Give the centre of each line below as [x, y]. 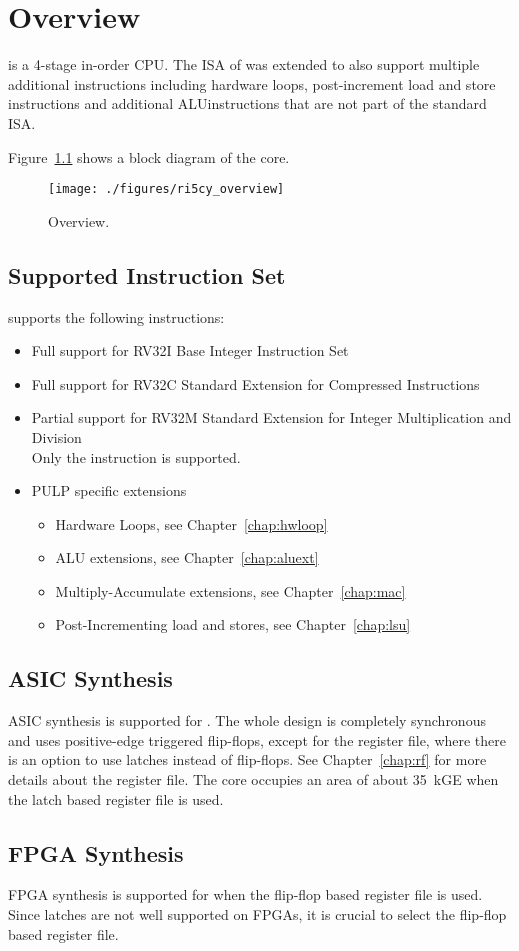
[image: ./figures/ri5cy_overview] [166, 189]
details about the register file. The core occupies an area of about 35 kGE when [253, 779]
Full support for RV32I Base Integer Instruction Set [190, 350]
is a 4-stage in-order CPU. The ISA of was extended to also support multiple [244, 64]
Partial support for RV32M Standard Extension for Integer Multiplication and [271, 417]
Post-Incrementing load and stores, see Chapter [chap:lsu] [233, 624]
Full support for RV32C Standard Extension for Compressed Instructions [255, 383]
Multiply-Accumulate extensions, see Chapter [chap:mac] [230, 590]
